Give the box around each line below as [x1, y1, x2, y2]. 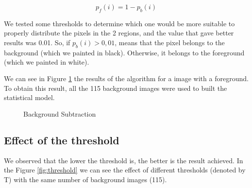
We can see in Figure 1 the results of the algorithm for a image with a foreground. [4, 73, 249, 83]
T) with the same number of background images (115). [4, 174, 167, 184]
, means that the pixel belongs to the [115, 37, 225, 47]
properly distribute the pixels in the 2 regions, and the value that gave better [4, 28, 234, 38]
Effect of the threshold [4, 132, 119, 147]
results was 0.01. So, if [4, 37, 70, 47]
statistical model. [4, 92, 55, 103]
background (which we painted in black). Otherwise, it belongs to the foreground [4, 47, 245, 57]
